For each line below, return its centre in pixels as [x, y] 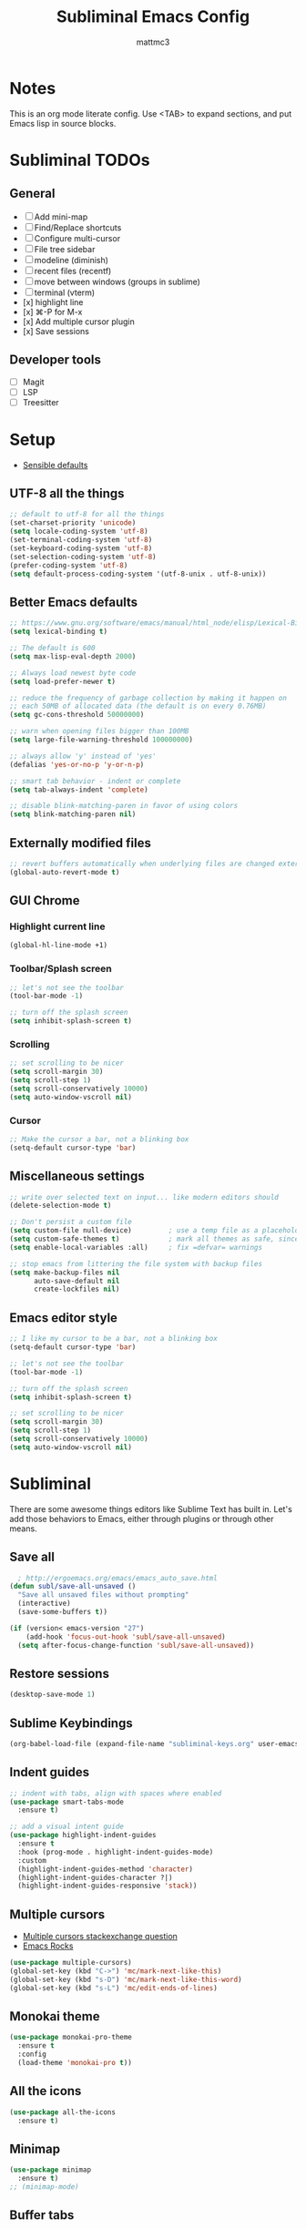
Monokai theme [55, 2016]
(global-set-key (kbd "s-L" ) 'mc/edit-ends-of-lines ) [114, 1988]
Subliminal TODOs [80, 160]
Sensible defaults [55, 465]
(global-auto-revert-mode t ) [65, 872]
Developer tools [56, 360]
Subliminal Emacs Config [153, 17]
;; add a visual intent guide [67, 1827]
